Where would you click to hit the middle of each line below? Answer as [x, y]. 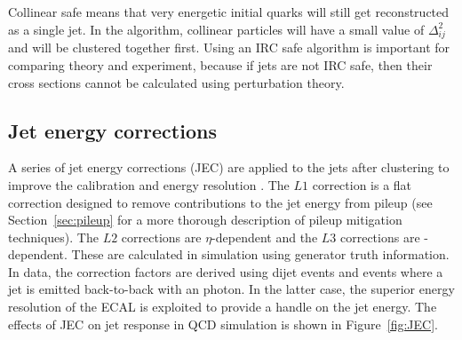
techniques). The [53, 237]
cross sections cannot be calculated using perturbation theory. [176, 82]
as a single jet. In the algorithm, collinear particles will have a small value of [216, 29]
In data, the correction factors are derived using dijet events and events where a [226, 271]
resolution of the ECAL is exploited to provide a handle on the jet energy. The [223, 307]
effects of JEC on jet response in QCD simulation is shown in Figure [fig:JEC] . [223, 324]
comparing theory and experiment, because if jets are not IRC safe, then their [220, 64]
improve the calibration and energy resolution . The [149, 184]
